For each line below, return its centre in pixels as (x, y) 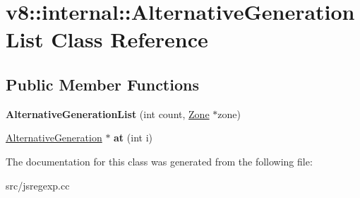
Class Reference (130, 39)
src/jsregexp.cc (38, 185)
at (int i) (133, 138)
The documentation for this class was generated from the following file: (159, 161)
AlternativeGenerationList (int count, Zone (108, 113)
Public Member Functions (102, 84)
